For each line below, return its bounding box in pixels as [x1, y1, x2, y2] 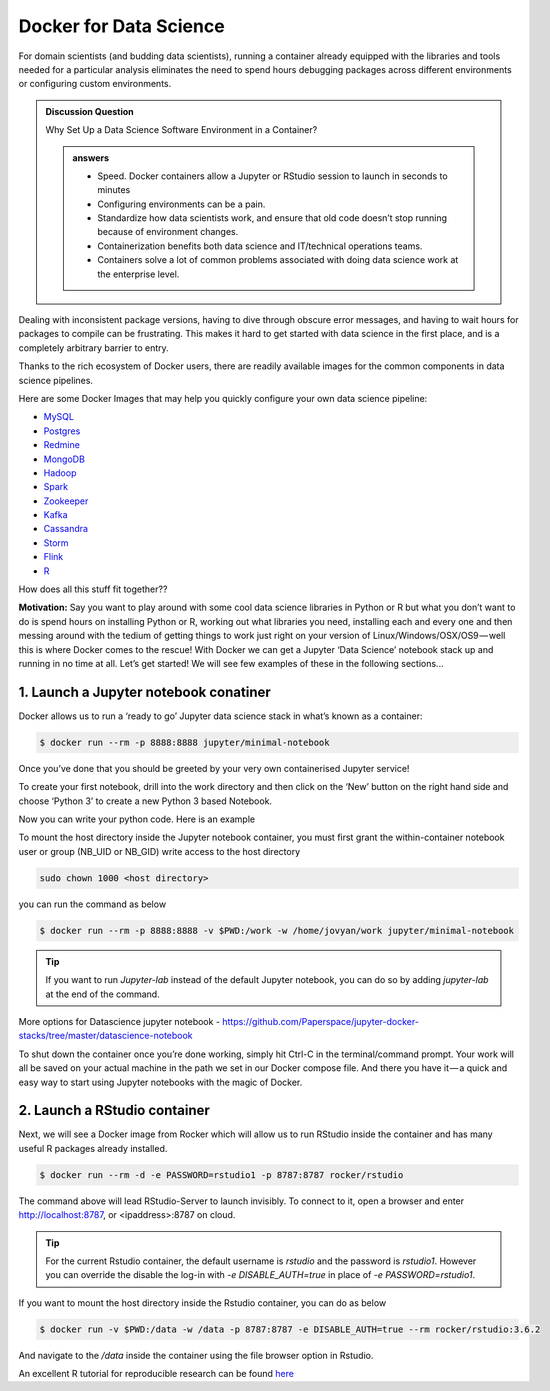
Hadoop [43, 466, 77, 479]
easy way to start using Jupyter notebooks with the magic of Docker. [18, 1076, 303, 1088]
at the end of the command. [45, 988, 160, 1000]
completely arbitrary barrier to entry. [18, 341, 169, 354]
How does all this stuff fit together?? [18, 583, 168, 595]
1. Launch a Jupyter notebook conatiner [18, 683, 272, 700]
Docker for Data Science [18, 15, 225, 37]
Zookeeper [43, 495, 89, 507]
